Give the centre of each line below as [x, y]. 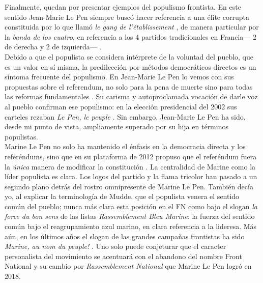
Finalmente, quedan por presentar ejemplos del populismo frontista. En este [123, 7]
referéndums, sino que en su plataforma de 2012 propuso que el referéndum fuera [131, 156]
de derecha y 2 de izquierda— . [53, 47]
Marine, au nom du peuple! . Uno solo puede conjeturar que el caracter [115, 246]
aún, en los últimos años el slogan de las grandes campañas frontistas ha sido [125, 236]
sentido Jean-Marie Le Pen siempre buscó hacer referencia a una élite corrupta [127, 17]
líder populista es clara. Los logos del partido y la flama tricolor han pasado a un [131, 176]
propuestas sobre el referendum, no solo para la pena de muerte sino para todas [129, 86]
